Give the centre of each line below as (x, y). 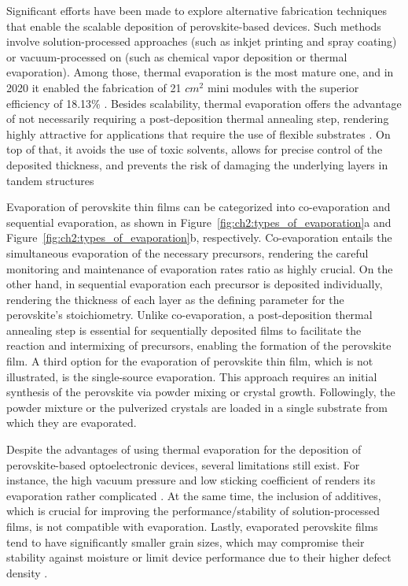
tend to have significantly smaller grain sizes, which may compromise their (186, 541)
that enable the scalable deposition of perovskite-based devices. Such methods (194, 26)
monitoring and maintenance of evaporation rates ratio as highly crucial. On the (200, 268)
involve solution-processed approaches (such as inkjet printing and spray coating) (202, 41)
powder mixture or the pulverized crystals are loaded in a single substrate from (197, 407)
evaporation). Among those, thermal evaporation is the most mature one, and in (200, 72)
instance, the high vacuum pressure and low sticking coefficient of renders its (191, 480)
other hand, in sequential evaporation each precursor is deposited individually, (195, 284)
